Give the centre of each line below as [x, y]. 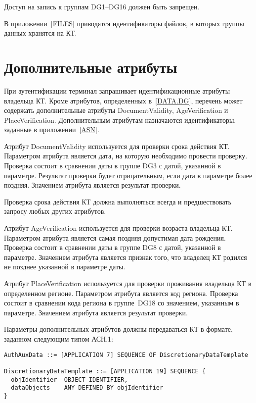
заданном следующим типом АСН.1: [59, 338]
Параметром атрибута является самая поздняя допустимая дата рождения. [115, 237]
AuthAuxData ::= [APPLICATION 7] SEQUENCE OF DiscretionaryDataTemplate [126, 355]
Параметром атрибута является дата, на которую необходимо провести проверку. [126, 156]
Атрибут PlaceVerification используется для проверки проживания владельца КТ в [128, 283]
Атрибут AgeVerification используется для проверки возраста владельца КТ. [118, 228]
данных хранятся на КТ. [41, 33]
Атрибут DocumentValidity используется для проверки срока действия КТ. [117, 146]
